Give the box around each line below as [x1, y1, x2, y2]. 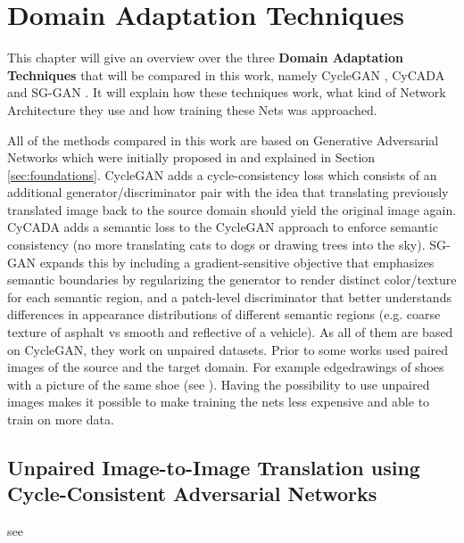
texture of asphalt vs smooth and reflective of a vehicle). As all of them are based [7, 323, 453, 341]
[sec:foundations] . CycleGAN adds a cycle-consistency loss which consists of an [7, 165, 437, 184]
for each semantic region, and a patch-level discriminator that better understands [7, 287, 452, 306]
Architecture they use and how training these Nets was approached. [7, 100, 377, 119]
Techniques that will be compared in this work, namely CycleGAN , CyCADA [7, 65, 445, 84]
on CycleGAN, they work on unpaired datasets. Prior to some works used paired [7, 340, 449, 358]
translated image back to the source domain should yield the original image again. [7, 200, 457, 218]
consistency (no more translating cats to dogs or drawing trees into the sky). [7, 235, 426, 254]
